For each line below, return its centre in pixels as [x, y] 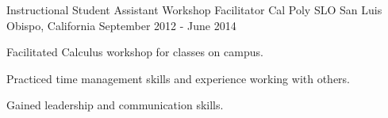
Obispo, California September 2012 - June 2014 [121, 25]
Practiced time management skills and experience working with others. [179, 78]
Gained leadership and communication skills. [115, 105]
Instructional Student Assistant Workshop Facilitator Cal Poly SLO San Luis [194, 10]
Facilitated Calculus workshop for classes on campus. [135, 52]
